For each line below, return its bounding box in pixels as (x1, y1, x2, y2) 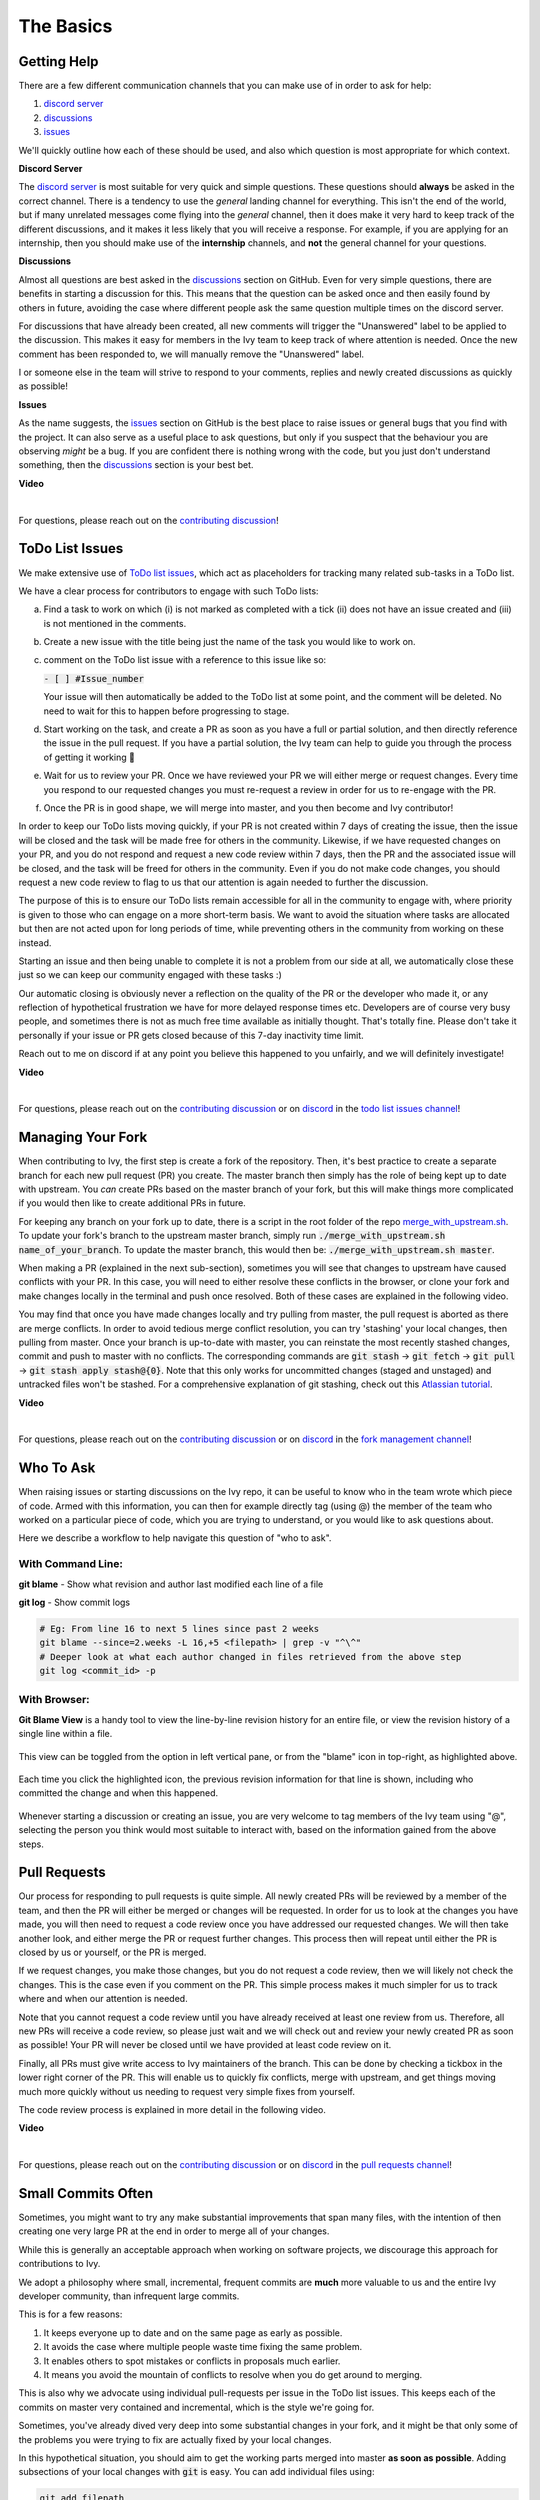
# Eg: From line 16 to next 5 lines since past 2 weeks (39, 1623, 320, 1634)
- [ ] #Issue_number (43, 673, 145, 684)
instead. (18, 936, 52, 949)
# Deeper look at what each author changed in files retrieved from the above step (39, 1651, 462, 1662)
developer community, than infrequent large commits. (18, 2290, 240, 2302)
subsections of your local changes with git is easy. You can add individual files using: (18, 2466, 375, 2478)
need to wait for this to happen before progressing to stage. (43, 705, 290, 717)
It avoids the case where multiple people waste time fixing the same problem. (43, 2341, 363, 2353)
